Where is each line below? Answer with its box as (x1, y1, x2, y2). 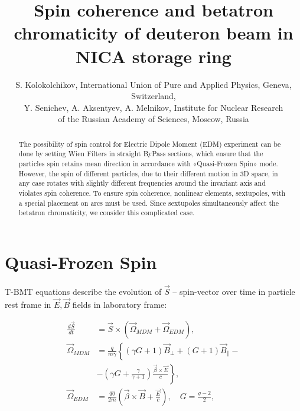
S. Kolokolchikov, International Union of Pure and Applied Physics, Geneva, (15, 78, 292, 90)
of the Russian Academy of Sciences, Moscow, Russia (58, 113, 249, 125)
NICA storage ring (76, 44, 231, 68)
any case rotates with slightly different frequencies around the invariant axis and (18, 178, 266, 188)
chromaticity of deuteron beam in (14, 21, 294, 45)
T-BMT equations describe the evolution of (5, 285, 162, 298)
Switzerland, (131, 90, 176, 102)
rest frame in (5, 298, 51, 310)
